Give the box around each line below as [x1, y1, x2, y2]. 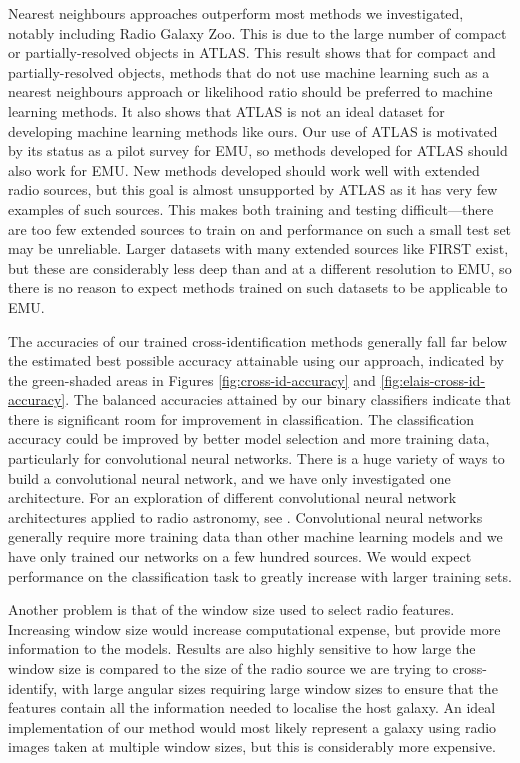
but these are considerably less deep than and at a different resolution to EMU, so [8, 257, 512, 278]
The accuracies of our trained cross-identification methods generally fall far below [8, 330, 508, 351]
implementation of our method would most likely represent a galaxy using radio [8, 716, 497, 737]
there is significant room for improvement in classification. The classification [8, 408, 475, 429]
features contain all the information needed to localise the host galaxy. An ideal [8, 697, 496, 718]
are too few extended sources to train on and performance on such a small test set [8, 218, 512, 239]
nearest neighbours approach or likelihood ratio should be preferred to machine [8, 81, 493, 102]
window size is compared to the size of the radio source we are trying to [8, 658, 448, 678]
